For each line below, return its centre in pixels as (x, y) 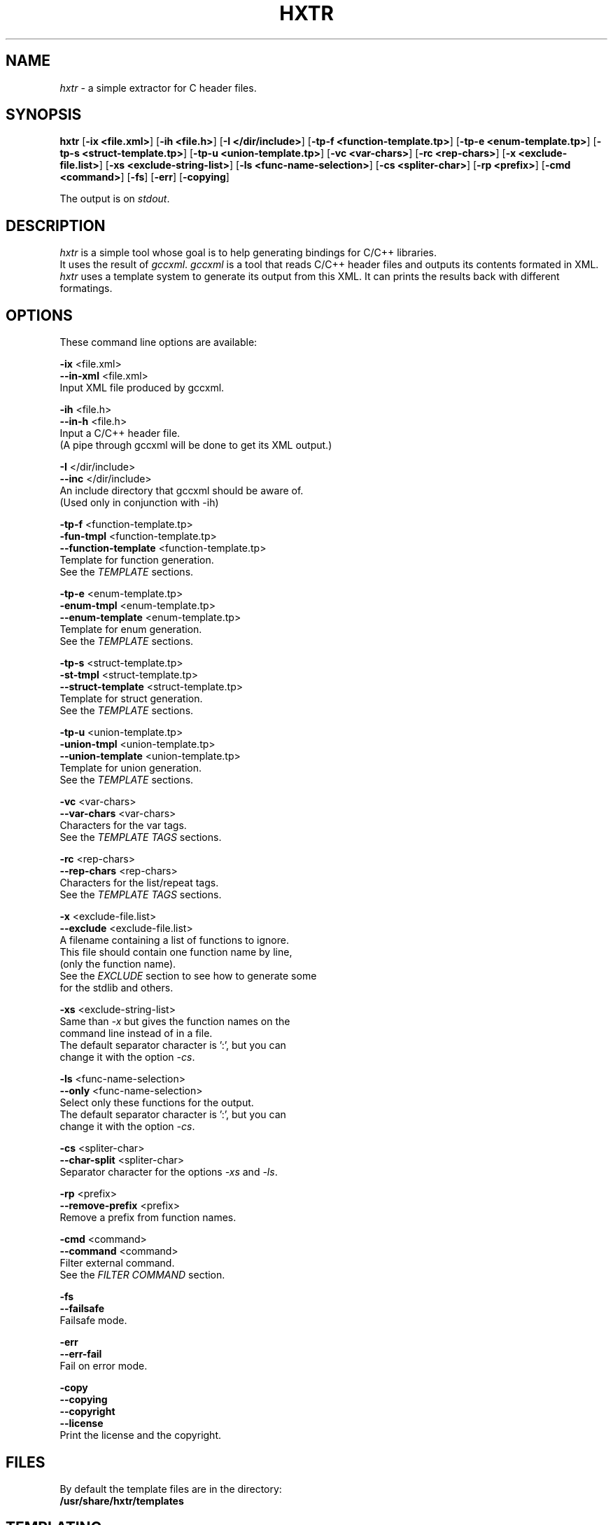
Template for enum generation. (131, 629)
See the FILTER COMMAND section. (142, 1275)
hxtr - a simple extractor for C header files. (158, 88)
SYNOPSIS (44, 115)
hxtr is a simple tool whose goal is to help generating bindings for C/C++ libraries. (248, 253)
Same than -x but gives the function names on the (175, 1022)
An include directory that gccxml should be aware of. (182, 491)
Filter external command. (117, 1263)
